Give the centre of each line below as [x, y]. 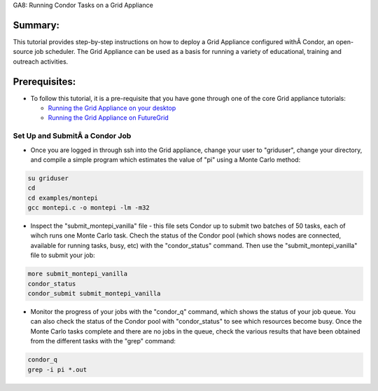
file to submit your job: [63, 255]
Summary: [36, 25]
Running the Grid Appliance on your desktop [112, 108]
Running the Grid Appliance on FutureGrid [108, 118]
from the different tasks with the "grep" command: [103, 341]
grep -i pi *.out [57, 369]
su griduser [48, 178]
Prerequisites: [44, 82]
